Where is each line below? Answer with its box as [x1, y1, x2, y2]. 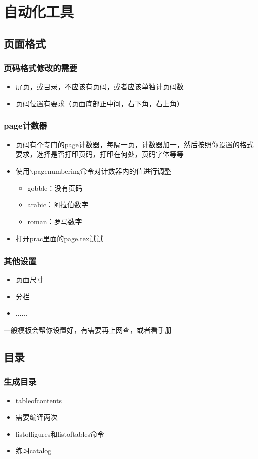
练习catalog [15, 445, 52, 456]
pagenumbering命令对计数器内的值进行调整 [33, 165, 171, 176]
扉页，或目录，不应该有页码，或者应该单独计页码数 [15, 81, 184, 92]
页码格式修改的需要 [4, 62, 78, 74]
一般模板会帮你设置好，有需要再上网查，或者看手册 [4, 324, 172, 335]
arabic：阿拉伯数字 [27, 199, 88, 210]
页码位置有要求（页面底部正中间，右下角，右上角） [15, 98, 184, 108]
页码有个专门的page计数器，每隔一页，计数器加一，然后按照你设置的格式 [15, 139, 254, 149]
